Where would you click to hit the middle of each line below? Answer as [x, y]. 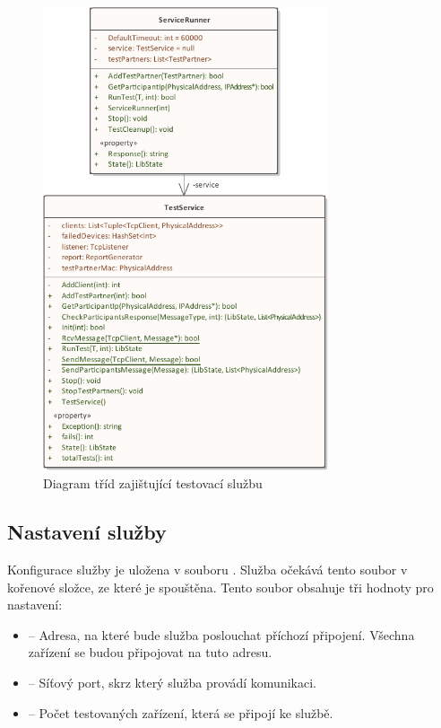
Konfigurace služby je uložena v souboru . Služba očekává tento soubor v [208, 570]
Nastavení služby [87, 532]
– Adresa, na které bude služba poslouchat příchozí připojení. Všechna [221, 634]
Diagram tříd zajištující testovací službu [153, 483]
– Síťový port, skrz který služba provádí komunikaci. [172, 683]
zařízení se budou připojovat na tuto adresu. [150, 652]
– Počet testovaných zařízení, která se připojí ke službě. [181, 712]
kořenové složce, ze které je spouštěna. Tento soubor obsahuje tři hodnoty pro [220, 587]
